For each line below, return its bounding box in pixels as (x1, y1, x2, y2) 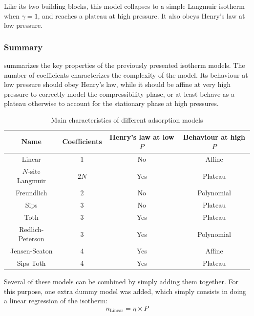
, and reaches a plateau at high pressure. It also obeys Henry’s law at (38, 10, 245, 21)
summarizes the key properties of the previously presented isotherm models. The (4, 60, 245, 70)
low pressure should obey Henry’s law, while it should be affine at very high (4, 79, 231, 89)
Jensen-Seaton (10, 246, 53, 256)
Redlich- (19, 224, 44, 234)
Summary (4, 41, 43, 53)
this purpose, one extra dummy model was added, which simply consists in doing (4, 286, 247, 296)
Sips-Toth (17, 258, 46, 268)
